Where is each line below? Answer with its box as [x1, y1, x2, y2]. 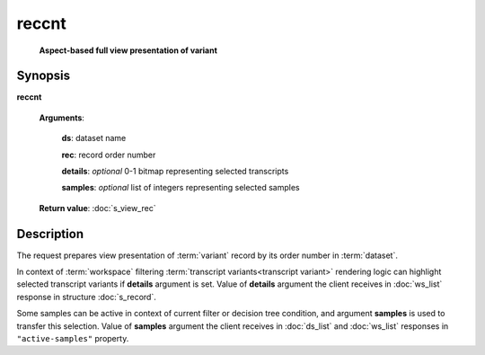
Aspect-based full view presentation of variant [39, 45, 217, 56]
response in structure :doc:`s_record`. [16, 291, 156, 302]
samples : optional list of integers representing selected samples [61, 182, 300, 193]
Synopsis [16, 68, 71, 84]
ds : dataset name [61, 133, 127, 144]
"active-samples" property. [16, 333, 129, 344]
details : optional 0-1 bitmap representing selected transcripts [61, 166, 289, 177]
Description [16, 226, 84, 242]
